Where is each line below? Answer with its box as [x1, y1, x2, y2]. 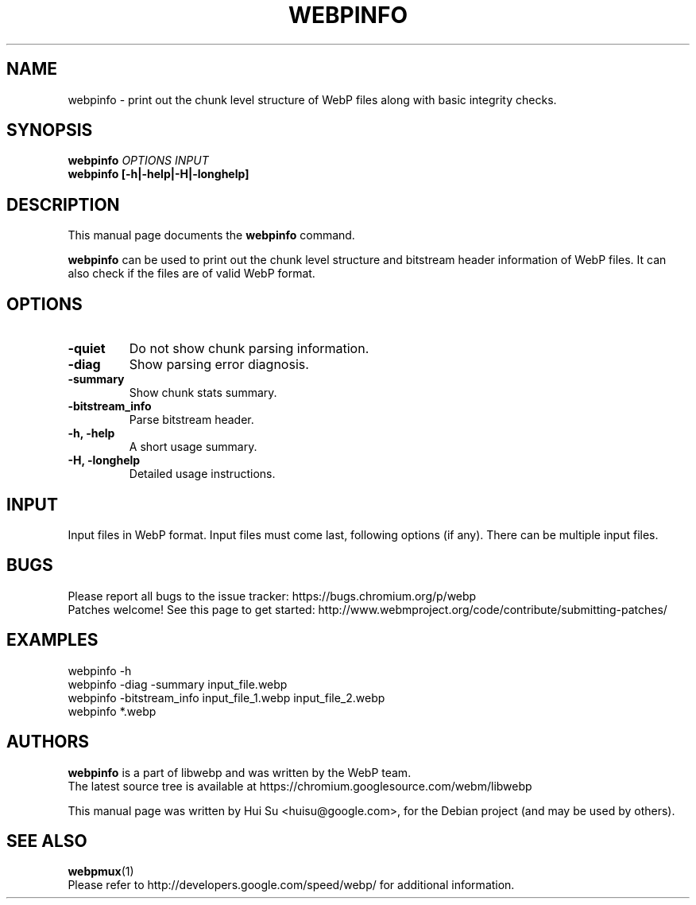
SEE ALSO [6, 830, 87, 851]
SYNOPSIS [6, 120, 93, 141]
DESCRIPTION [6, 194, 120, 215]
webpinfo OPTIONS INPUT [68, 153, 209, 168]
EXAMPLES [6, 630, 99, 651]
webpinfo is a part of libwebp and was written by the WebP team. [68, 765, 412, 779]
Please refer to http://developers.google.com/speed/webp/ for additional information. [68, 878, 515, 892]
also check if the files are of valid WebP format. [68, 266, 315, 281]
